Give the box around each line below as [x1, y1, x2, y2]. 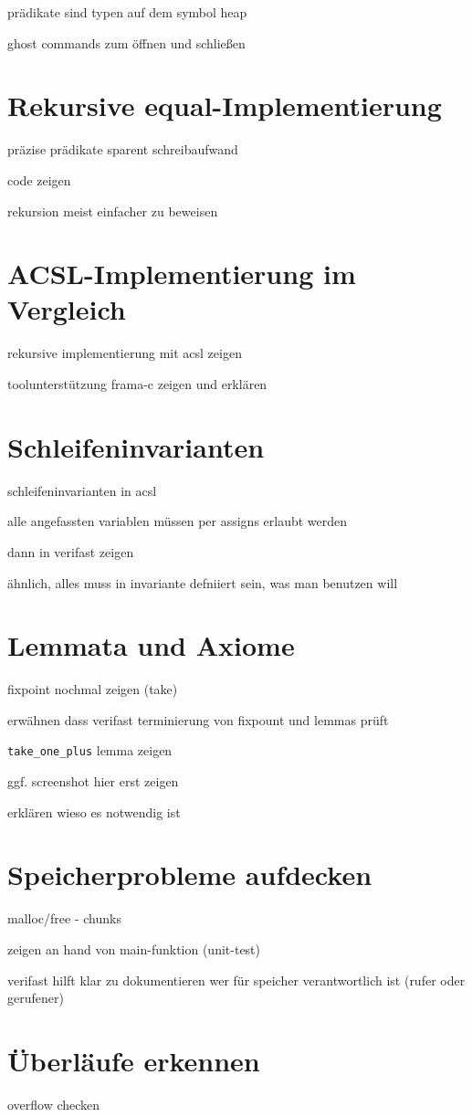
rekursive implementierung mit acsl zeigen [7, 343, 242, 363]
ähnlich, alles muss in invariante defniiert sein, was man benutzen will [7, 573, 398, 592]
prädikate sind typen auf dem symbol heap [7, 3, 247, 21]
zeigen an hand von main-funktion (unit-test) [7, 939, 261, 958]
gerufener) [7, 988, 64, 1007]
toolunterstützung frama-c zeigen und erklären [7, 374, 267, 393]
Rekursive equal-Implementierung [7, 87, 442, 124]
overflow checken [7, 1094, 100, 1113]
